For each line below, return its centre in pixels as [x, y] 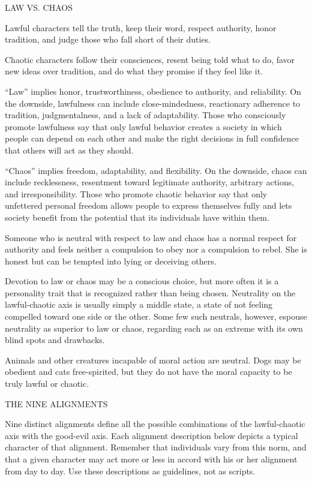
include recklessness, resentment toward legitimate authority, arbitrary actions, [150, 182]
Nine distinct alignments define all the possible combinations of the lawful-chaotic [155, 424]
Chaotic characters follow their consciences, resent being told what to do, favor [150, 59]
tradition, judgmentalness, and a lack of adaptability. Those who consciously [145, 115]
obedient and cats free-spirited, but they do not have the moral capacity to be [148, 372]
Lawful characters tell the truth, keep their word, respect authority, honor [141, 27]
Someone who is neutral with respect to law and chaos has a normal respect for [151, 237]
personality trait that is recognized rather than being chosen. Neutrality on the [150, 292]
